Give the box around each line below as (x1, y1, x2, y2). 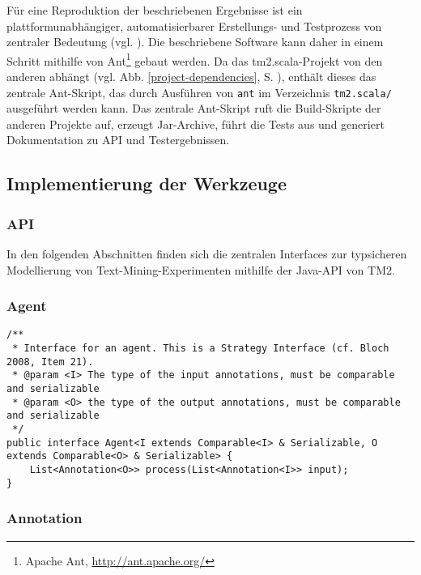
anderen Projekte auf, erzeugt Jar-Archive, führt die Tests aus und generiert (6, 115, 385, 132)
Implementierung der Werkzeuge (6, 171, 287, 196)
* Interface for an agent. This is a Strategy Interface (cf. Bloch (12, 343, 389, 355)
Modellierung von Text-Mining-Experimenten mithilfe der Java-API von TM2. (6, 261, 395, 278)
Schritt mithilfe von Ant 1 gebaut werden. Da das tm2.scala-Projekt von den (6, 49, 383, 69)
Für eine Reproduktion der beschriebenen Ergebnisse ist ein (6, 2, 303, 18)
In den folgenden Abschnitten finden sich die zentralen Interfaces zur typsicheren (6, 245, 407, 262)
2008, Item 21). (6, 356, 94, 368)
